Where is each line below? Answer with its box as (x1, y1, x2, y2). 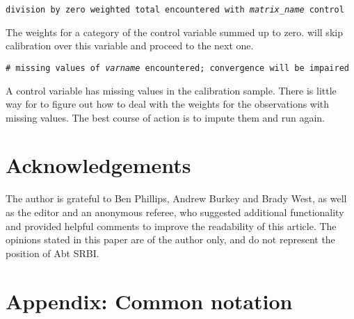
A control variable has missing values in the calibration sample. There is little (6, 83, 337, 97)
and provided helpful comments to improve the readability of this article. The (6, 218, 337, 233)
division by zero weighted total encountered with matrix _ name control (6, 5, 344, 15)
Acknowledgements (6, 151, 191, 179)
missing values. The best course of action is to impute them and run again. (6, 110, 325, 124)
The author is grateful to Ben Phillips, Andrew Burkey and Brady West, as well (6, 191, 347, 206)
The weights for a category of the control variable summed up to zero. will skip (6, 24, 343, 39)
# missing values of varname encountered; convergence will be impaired (6, 63, 349, 73)
